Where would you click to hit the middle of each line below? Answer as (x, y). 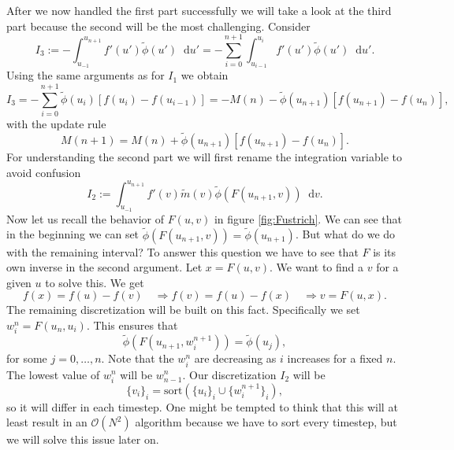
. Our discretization (229, 374)
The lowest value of (53, 374)
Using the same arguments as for (86, 75)
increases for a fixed (335, 358)
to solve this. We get (95, 282)
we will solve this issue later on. (83, 439)
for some (27, 358)
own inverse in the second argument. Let (104, 267)
